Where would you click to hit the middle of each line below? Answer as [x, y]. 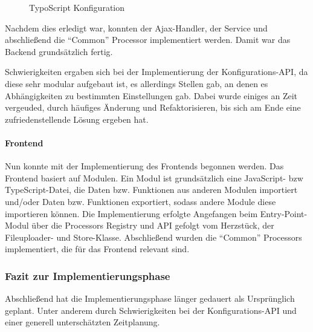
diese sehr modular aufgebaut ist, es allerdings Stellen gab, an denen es [137, 83]
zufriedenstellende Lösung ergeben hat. [77, 119]
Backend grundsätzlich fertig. [59, 51]
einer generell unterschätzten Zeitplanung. [82, 322]
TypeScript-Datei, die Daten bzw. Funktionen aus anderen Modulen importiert [151, 190]
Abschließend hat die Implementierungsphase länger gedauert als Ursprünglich [150, 298]
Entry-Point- [284, 213]
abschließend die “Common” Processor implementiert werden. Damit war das [148, 40]
